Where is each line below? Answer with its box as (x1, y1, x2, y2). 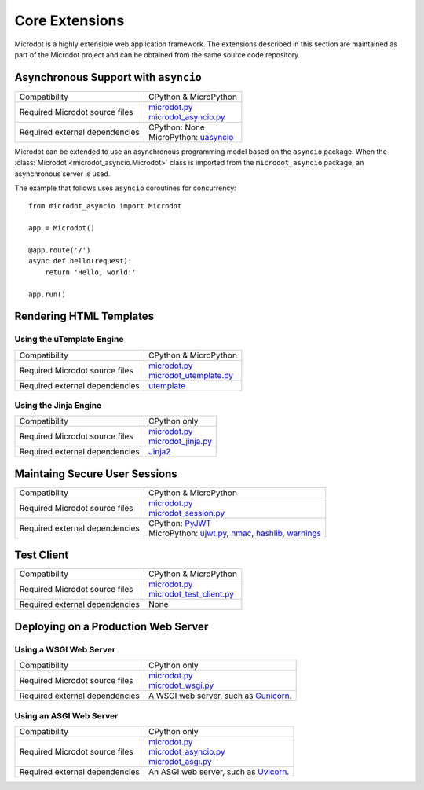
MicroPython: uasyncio (148, 131, 234, 142)
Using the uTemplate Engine (14, 334, 124, 345)
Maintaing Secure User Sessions (14, 467, 178, 480)
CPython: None (148, 122, 206, 133)
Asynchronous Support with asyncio (14, 71, 202, 84)
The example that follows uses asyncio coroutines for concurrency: (14, 183, 237, 193)
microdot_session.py (148, 507, 225, 518)
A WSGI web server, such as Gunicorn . (148, 690, 292, 701)
